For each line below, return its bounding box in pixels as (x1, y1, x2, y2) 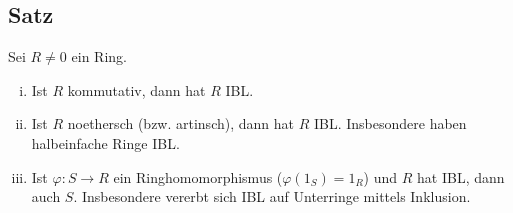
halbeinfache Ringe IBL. (31, 132, 180, 153)
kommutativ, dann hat (67, 79, 206, 100)
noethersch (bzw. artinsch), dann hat (67, 113, 294, 134)
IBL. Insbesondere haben (313, 113, 467, 134)
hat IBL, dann (417, 166, 505, 187)
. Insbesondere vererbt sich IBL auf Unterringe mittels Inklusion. (73, 186, 471, 207)
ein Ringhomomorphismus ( (113, 166, 283, 187)
